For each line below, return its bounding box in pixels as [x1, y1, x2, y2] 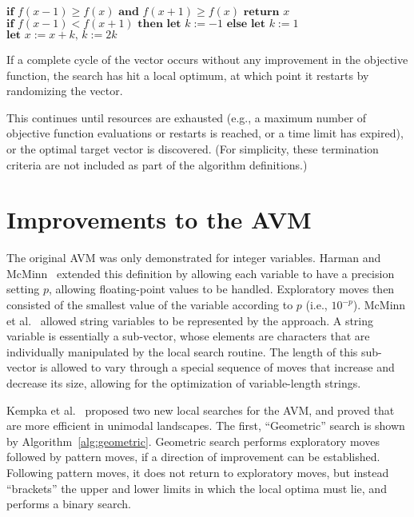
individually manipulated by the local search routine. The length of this [6, 343, 358, 360]
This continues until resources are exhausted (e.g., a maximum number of [6, 109, 367, 125]
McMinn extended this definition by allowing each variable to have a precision [6, 264, 395, 281]
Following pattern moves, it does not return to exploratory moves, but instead [6, 464, 389, 480]
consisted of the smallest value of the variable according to [6, 296, 293, 313]
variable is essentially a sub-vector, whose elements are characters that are [6, 328, 370, 344]
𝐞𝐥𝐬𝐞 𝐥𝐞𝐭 [226, 18, 265, 30]
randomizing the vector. [6, 82, 123, 99]
